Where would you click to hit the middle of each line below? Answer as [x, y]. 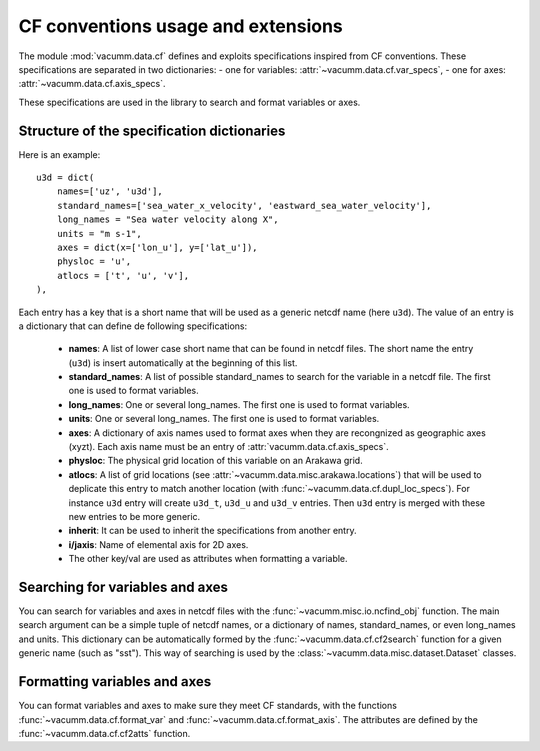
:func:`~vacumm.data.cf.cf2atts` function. [104, 733]
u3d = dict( [65, 178]
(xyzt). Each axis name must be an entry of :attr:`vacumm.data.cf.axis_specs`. [228, 447]
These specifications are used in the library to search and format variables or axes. [189, 102]
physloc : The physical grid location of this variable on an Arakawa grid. [216, 461]
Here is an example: [59, 154]
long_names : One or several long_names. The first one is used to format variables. [239, 404]
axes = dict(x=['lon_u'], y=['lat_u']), [157, 247]
